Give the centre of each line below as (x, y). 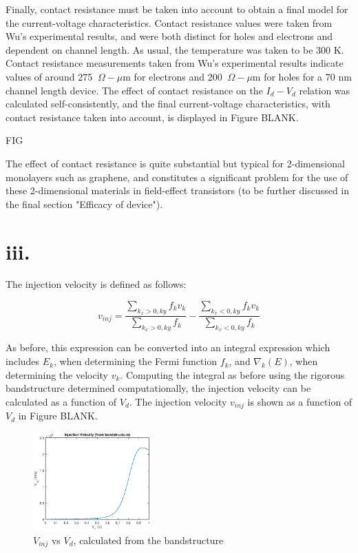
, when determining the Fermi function (135, 361)
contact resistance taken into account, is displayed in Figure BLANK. (152, 117)
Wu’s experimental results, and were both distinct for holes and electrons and (169, 36)
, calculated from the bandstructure (148, 540)
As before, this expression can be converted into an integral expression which (168, 347)
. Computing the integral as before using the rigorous (232, 374)
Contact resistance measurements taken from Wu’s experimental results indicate (175, 63)
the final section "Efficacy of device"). (84, 204)
